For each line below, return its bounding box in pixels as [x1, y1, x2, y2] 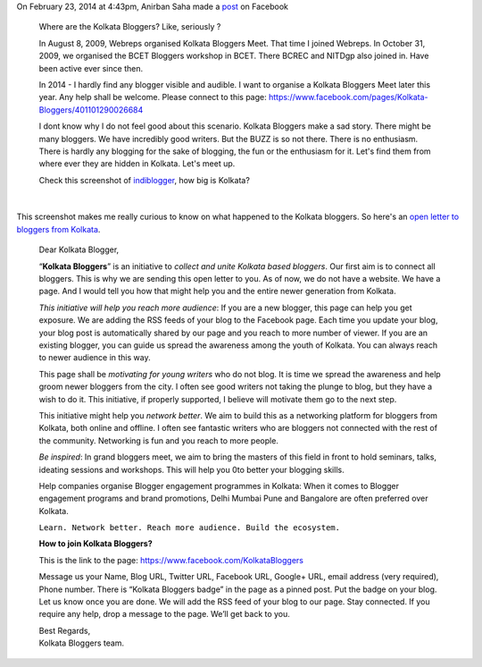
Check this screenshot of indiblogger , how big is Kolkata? [38, 174, 250, 185]
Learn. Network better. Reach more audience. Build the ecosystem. [38, 523, 341, 533]
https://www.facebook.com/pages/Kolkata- [268, 92, 428, 103]
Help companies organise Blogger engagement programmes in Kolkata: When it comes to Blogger [38, 480, 400, 491]
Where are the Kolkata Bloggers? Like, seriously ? [38, 21, 221, 32]
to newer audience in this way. [38, 352, 151, 363]
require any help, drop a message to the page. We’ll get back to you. [38, 609, 290, 620]
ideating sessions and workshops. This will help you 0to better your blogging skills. [38, 464, 345, 475]
